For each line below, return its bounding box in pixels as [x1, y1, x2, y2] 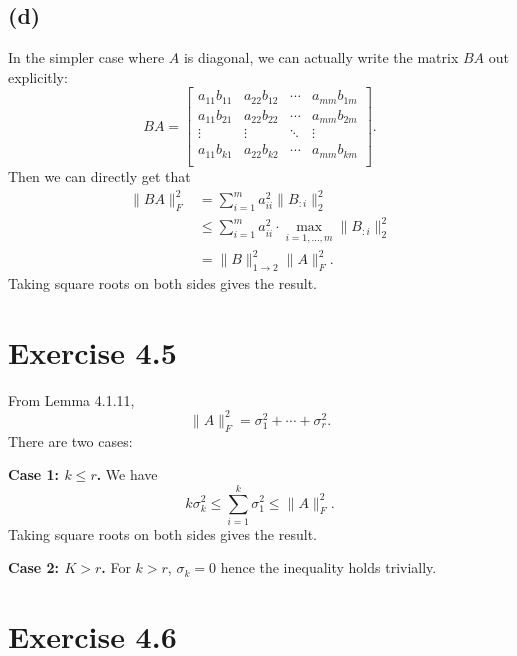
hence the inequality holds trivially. [220, 557, 437, 578]
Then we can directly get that [8, 165, 191, 186]
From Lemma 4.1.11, [8, 389, 135, 410]
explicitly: [8, 66, 68, 87]
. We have [96, 464, 158, 485]
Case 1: [8, 464, 60, 485]
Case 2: [8, 557, 60, 578]
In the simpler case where [8, 47, 165, 68]
